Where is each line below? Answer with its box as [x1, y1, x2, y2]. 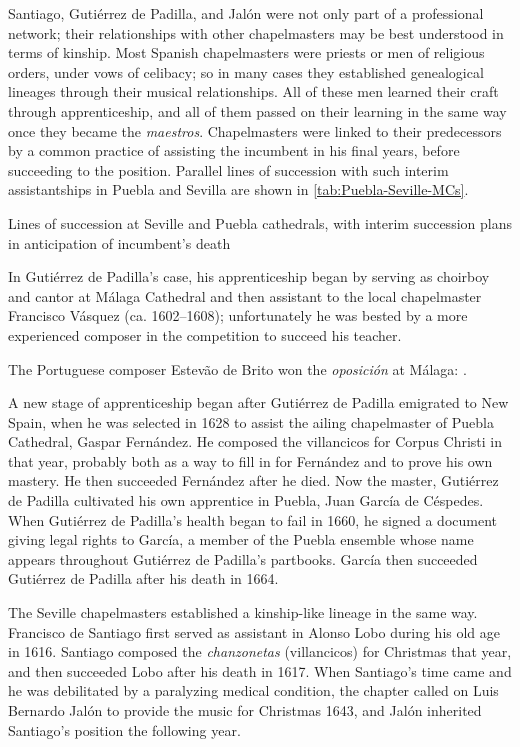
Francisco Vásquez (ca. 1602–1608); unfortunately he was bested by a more [8, 305, 468, 326]
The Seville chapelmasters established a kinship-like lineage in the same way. [8, 602, 478, 623]
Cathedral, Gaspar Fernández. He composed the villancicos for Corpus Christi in [8, 431, 503, 452]
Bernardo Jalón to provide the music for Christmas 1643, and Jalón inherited [8, 700, 482, 720]
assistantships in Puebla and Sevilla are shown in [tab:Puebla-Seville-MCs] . [8, 179, 469, 200]
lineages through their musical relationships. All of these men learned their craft [8, 81, 499, 102]
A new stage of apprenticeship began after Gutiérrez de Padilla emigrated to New [8, 392, 509, 413]
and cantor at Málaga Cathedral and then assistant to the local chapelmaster [8, 285, 482, 306]
